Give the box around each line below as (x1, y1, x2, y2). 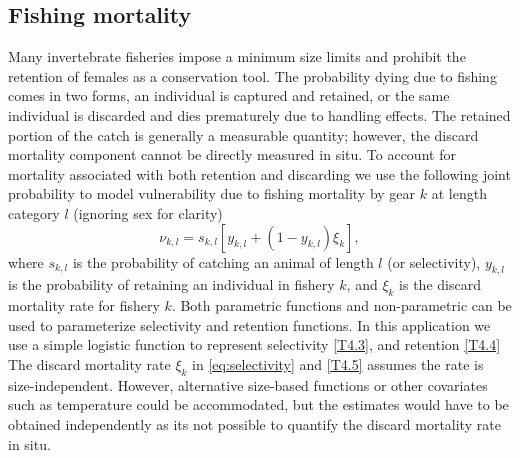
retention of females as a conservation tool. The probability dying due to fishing (8, 65, 497, 86)
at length (431, 183, 487, 204)
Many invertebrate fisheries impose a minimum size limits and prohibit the (8, 46, 466, 67)
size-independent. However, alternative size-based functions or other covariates (8, 374, 488, 395)
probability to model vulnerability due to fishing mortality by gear (8, 183, 416, 204)
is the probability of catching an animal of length (72, 251, 374, 272)
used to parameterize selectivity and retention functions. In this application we (8, 314, 491, 335)
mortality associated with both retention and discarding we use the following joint (8, 163, 511, 184)
